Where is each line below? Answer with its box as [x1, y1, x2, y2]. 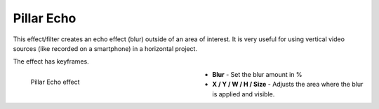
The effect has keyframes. [13, 57, 89, 66]
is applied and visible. [212, 89, 275, 98]
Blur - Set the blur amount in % [212, 70, 302, 78]
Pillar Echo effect [30, 78, 80, 86]
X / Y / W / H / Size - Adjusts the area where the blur [212, 80, 364, 89]
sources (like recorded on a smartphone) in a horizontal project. [13, 44, 198, 52]
